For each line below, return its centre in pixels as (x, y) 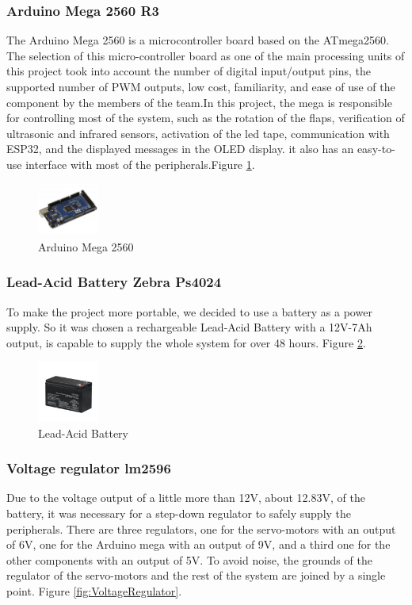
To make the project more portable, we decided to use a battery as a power (189, 311)
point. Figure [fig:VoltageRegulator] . (94, 591)
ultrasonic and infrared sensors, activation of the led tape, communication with (198, 133)
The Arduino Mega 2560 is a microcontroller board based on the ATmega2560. (198, 40)
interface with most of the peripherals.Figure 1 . (140, 164)
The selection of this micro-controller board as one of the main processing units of (206, 55)
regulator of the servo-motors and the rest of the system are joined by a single (196, 575)
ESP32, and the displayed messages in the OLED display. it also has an (180, 149)
